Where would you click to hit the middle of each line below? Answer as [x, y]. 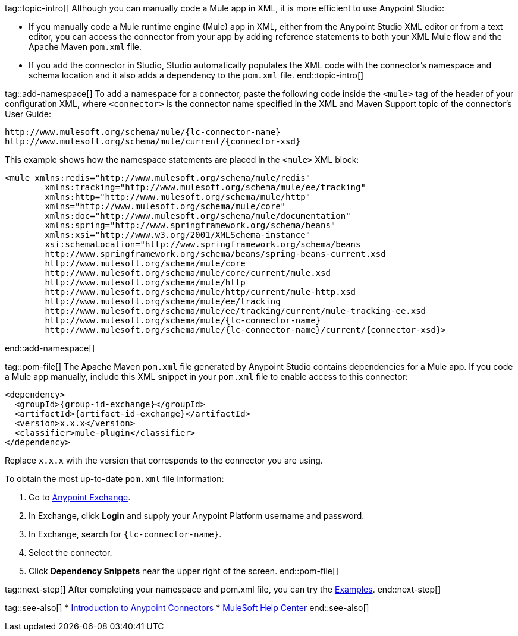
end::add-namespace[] [50, 348]
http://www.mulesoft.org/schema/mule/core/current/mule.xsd [188, 273]
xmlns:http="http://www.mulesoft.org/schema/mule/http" [178, 197]
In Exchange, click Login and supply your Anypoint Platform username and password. [197, 516]
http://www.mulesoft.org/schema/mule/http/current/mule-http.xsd [200, 292]
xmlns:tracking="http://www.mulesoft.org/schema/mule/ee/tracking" [205, 187]
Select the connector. [70, 552]
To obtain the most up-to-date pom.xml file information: [114, 479]
